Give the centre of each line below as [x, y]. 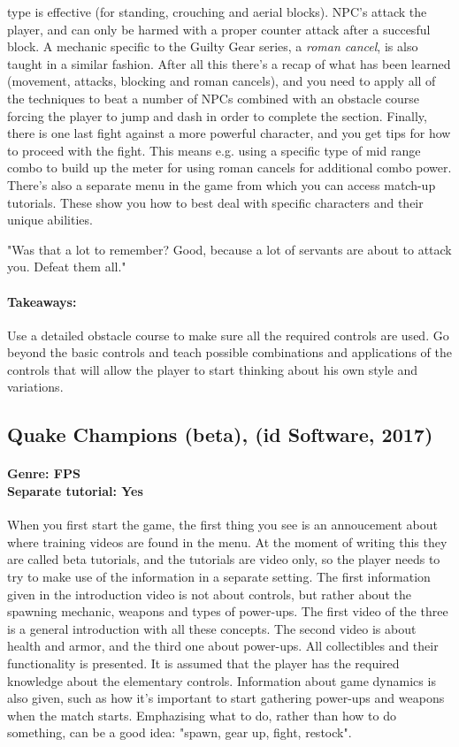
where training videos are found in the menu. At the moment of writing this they [227, 541]
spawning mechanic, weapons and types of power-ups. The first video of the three [228, 611]
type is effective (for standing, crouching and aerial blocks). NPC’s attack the [217, 11]
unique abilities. [50, 220]
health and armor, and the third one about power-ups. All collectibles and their [223, 646]
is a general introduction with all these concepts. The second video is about [212, 628]
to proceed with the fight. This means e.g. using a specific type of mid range [214, 150]
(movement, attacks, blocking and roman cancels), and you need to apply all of [222, 81]
